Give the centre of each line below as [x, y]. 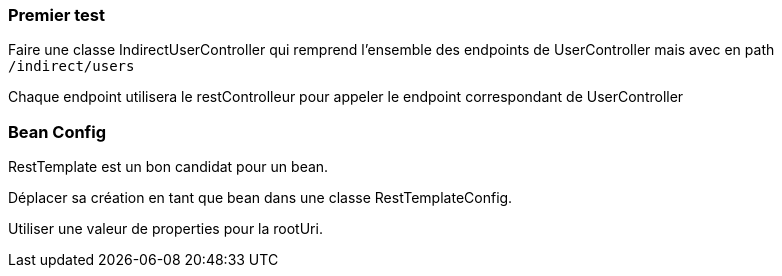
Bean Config [57, 131]
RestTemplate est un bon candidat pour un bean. [168, 167]
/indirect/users [71, 66]
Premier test [56, 15]
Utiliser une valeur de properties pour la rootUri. [165, 229]
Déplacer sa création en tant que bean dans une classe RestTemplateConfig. [260, 198]
